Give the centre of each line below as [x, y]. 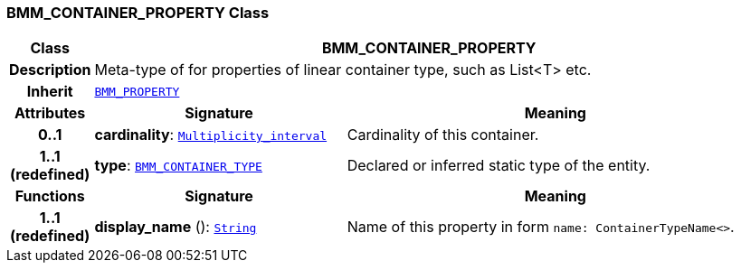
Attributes [50, 113]
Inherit [50, 92]
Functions [50, 196]
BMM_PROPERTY [137, 91]
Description [50, 70]
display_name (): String [176, 227]
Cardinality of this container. [443, 135]
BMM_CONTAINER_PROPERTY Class [138, 13]
